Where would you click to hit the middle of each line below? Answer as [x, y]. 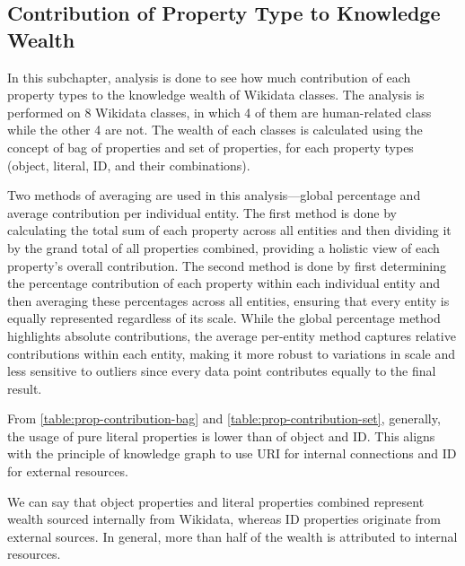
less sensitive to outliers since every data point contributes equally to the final [222, 371]
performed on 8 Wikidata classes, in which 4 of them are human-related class [219, 112]
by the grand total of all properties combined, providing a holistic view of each [224, 247]
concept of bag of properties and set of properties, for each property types [211, 147]
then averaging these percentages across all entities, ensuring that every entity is [228, 300]
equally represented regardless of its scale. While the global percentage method [224, 318]
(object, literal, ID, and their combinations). [129, 165]
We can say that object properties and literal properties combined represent [216, 501]
